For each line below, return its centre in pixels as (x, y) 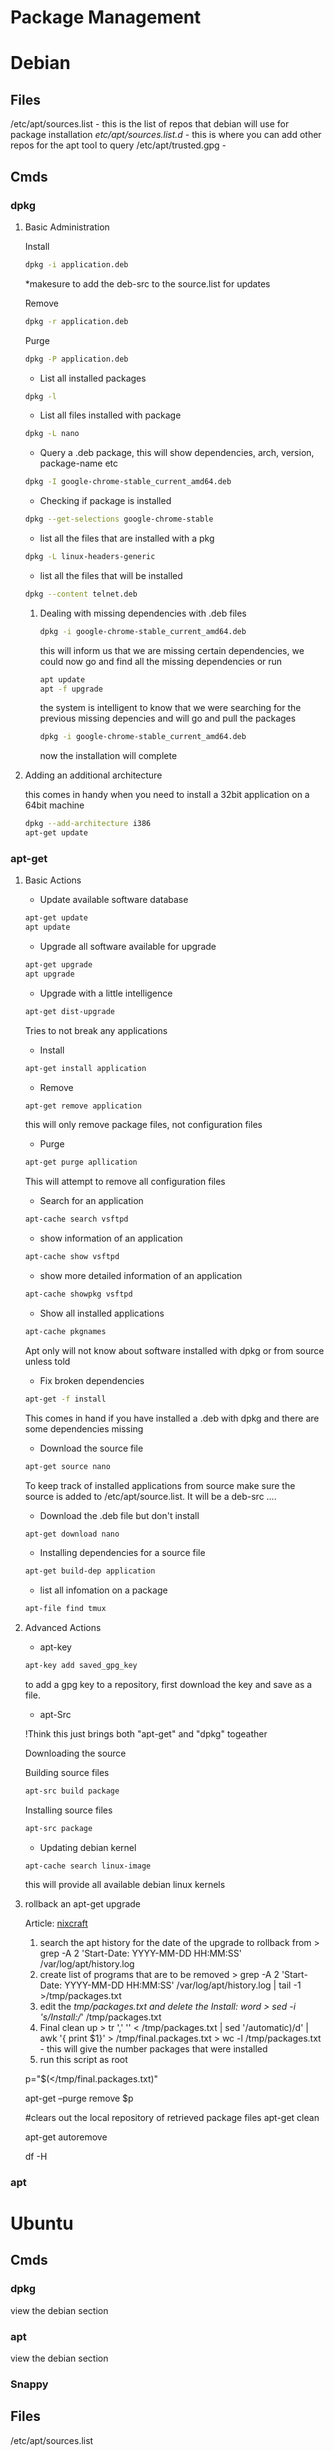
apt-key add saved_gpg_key (81, 1666)
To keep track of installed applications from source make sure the (160, 1485)
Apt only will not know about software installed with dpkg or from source (174, 1350)
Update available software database (114, 900)
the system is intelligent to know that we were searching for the (170, 708)
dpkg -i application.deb (76, 264)
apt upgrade (49, 974)
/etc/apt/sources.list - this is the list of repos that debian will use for (150, 124)
